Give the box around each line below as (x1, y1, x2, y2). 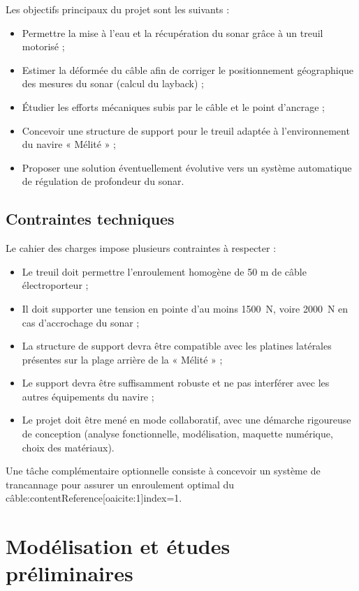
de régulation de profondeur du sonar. (22, 174, 184, 188)
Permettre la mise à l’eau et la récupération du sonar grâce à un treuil (22, 25, 323, 40)
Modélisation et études (6, 532, 230, 560)
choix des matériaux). (22, 440, 115, 454)
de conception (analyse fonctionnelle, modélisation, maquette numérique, (22, 426, 333, 441)
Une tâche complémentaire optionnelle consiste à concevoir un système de (6, 463, 321, 478)
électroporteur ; (22, 278, 89, 292)
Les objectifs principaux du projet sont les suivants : (6, 2, 230, 16)
